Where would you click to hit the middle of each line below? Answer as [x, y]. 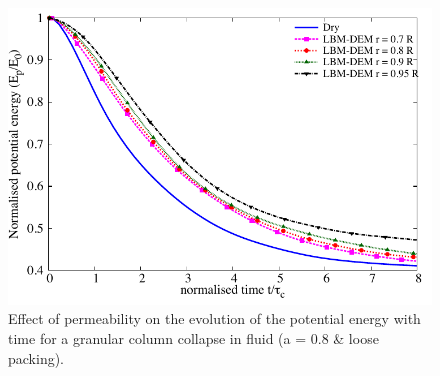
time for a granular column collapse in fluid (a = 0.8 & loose [193, 337]
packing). [36, 357]
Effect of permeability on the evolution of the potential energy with [214, 318]
